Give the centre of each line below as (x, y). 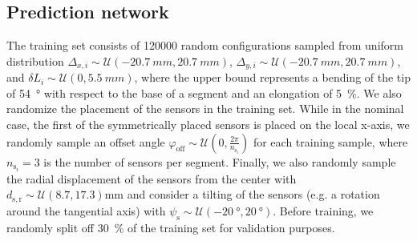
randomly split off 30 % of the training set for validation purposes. (171, 227)
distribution (35, 60)
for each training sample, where (330, 141)
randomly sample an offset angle (86, 141)
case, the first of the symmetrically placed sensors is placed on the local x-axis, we (208, 125)
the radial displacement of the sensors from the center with (152, 178)
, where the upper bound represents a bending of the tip (272, 77)
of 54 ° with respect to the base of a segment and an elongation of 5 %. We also (204, 92)
